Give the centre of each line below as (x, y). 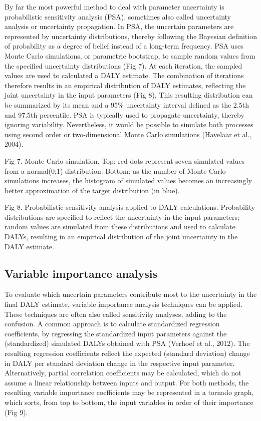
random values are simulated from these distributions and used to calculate (120, 227)
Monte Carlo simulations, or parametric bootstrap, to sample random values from (130, 55)
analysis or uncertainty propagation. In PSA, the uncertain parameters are (119, 26)
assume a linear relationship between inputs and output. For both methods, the (127, 382)
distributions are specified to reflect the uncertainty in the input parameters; (122, 217)
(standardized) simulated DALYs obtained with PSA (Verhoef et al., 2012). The (127, 343)
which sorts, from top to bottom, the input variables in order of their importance (129, 402)
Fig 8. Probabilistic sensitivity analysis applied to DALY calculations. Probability (130, 207)
